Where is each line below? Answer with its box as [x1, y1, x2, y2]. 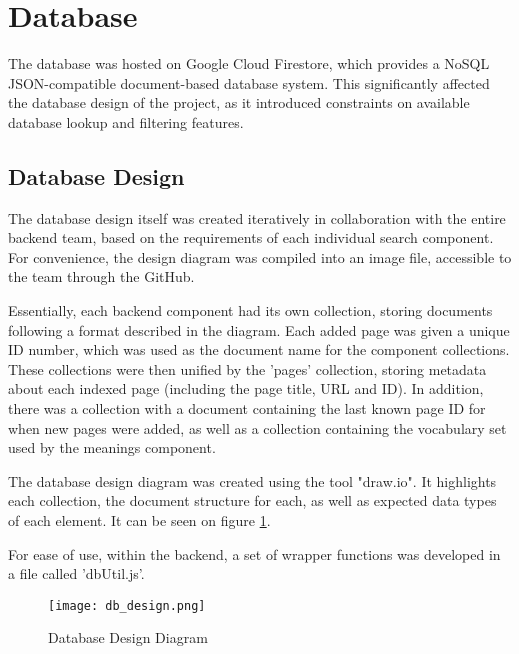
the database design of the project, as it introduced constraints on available [8, 92, 470, 113]
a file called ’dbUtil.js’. [8, 563, 145, 584]
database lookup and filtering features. [8, 111, 244, 132]
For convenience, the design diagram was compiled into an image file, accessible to [8, 246, 512, 267]
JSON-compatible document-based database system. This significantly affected [8, 72, 490, 93]
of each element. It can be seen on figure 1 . [8, 510, 271, 531]
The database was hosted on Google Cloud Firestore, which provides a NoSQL [8, 53, 490, 74]
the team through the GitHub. [8, 266, 195, 287]
